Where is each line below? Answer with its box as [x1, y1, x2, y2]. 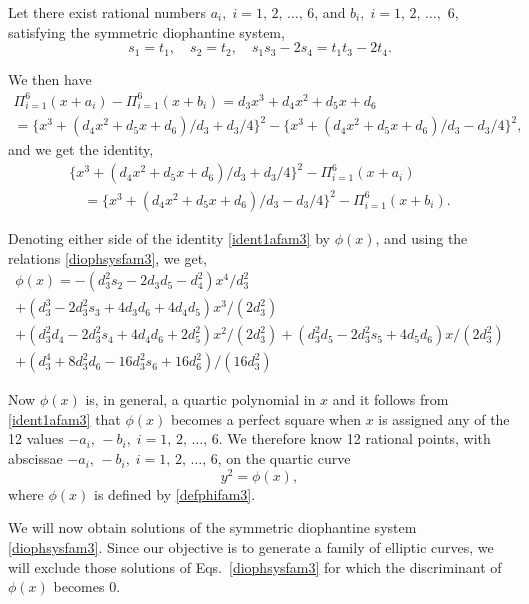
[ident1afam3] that [8, 408, 121, 429]
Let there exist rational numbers [8, 2, 207, 22]
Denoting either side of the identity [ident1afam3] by [8, 227, 330, 248]
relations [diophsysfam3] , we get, [8, 247, 208, 268]
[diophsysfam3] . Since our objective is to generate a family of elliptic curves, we [8, 536, 494, 557]
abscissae [8, 448, 63, 469]
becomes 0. [53, 576, 121, 597]
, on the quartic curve [217, 448, 351, 469]
